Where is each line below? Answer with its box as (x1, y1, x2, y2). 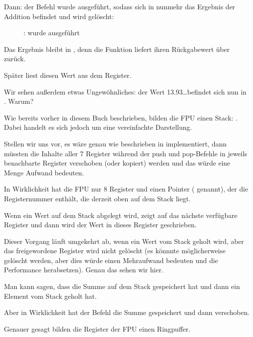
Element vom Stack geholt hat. (4, 290, 97, 301)
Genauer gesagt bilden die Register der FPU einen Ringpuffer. (4, 323, 191, 334)
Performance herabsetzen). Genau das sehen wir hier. (4, 265, 163, 275)
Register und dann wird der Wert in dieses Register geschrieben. (4, 219, 197, 230)
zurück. (4, 53, 26, 64)
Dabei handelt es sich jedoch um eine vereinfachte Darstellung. (4, 122, 192, 132)
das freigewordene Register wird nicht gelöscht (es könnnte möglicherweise (4, 245, 226, 256)
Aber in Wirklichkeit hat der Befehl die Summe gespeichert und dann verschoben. (4, 307, 250, 317)
